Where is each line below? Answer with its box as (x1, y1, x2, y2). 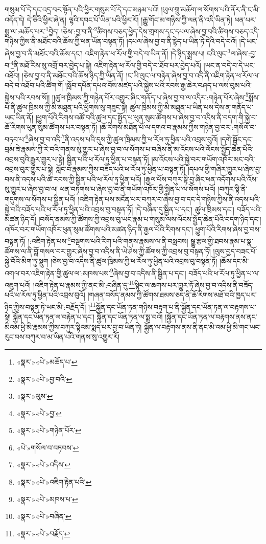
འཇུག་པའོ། (5, 279, 31, 290)
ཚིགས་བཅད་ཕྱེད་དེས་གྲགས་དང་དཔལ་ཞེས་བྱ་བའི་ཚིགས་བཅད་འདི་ (97, 26, 259, 36)
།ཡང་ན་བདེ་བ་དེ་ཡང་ (203, 59, 255, 70)
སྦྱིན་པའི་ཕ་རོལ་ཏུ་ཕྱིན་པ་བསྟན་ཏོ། (66, 153, 149, 164)
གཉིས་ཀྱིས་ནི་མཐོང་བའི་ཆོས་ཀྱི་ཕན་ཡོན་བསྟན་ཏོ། (5, 36, 125, 47)
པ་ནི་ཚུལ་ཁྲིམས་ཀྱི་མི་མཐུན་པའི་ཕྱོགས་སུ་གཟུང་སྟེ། (5, 101, 128, 112)
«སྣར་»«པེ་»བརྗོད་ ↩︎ (16, 528, 70, 538)
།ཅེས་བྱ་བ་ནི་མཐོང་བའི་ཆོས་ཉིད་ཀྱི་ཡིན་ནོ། (22, 70, 124, 80)
